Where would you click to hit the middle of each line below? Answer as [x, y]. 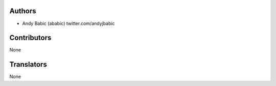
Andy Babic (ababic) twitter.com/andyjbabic [68, 23]
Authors [23, 11]
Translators [28, 64]
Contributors [30, 38]
